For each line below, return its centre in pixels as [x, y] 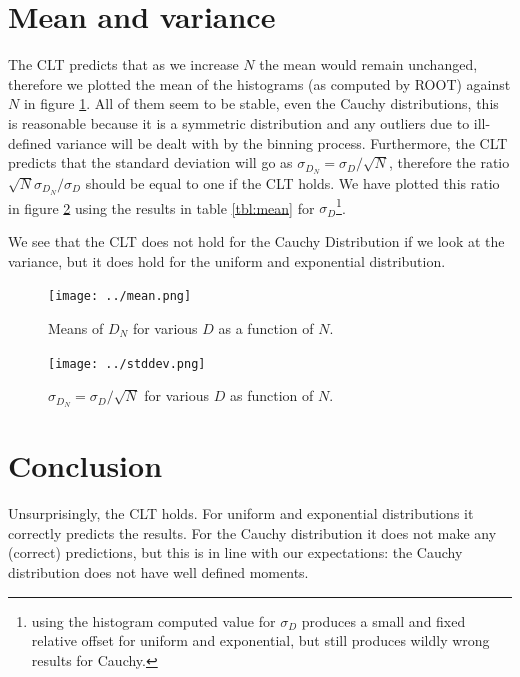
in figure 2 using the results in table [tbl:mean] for [161, 207]
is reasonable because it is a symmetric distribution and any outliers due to [239, 122]
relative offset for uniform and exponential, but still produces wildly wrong [260, 640]
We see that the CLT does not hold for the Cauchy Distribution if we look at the [256, 241]
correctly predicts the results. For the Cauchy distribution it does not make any [252, 532]
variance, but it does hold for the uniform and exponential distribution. [227, 260]
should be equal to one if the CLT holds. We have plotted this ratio [292, 182]
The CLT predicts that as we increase [123, 64]
